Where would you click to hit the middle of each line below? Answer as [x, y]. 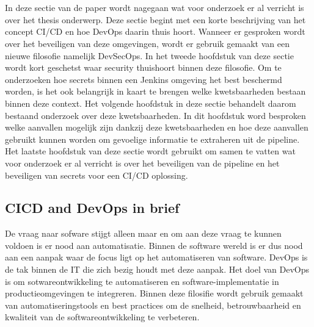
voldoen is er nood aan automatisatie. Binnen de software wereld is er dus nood [154, 245]
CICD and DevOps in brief [92, 208]
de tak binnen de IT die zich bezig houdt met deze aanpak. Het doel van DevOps [157, 269]
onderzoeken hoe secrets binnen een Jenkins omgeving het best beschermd [144, 79]
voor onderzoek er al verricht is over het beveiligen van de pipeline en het [142, 163]
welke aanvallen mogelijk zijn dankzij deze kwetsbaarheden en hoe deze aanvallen [157, 127]
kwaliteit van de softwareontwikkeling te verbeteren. [102, 317]
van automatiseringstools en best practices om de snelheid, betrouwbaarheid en [153, 305]
